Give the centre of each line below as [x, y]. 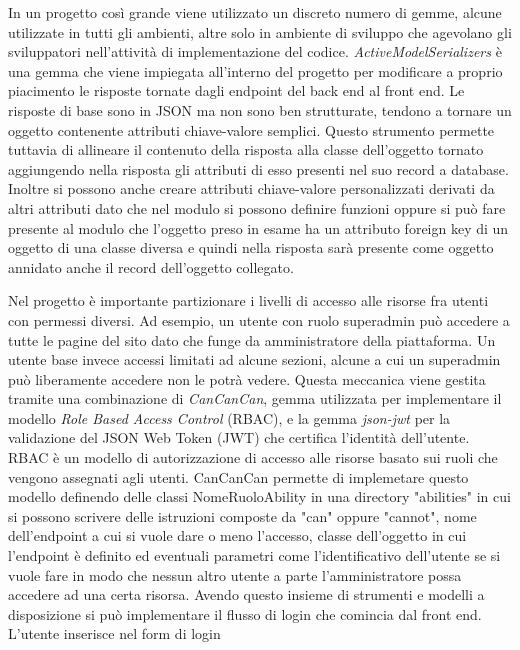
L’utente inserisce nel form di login [114, 633]
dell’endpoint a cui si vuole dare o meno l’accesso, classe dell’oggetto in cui [237, 535]
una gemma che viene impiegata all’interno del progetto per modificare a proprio [255, 70]
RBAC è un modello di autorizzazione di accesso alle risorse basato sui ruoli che [253, 457]
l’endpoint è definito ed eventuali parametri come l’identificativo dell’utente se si [254, 555]
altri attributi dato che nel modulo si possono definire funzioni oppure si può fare [257, 207]
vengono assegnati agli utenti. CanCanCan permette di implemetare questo [238, 476]
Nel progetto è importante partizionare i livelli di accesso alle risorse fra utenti [248, 300]
